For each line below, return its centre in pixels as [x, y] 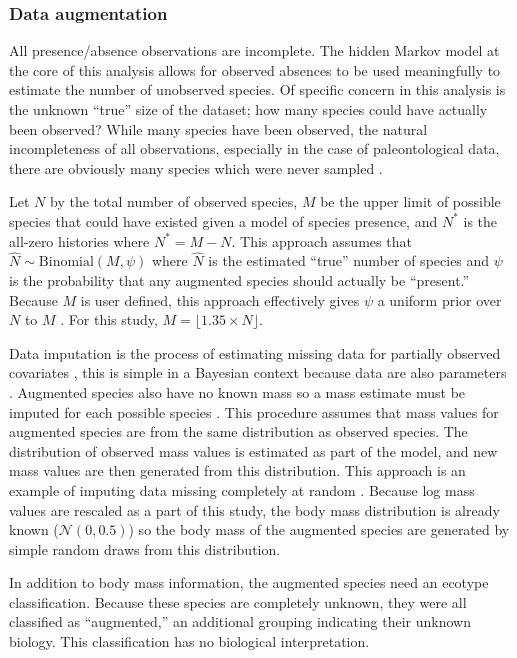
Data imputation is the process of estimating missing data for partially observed [255, 352]
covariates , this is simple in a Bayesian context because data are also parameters [258, 372]
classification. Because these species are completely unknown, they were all [238, 601]
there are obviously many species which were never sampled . [196, 167]
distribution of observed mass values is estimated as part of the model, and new [253, 450]
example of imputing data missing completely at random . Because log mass [242, 489]
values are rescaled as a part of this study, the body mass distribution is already [254, 509]
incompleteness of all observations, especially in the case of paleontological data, [254, 148]
